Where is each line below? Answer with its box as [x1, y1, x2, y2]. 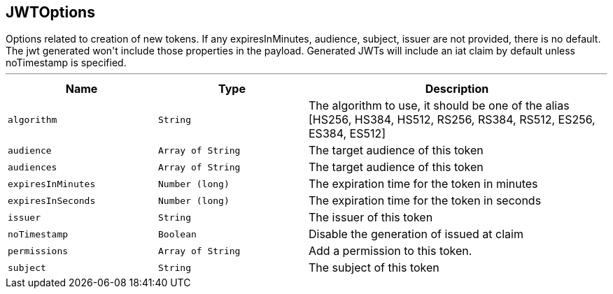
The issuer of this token [309, 210, 433, 225]
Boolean [158, 228, 197, 240]
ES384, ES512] [309, 126, 386, 141]
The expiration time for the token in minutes [309, 177, 538, 191]
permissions [8, 245, 69, 256]
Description [425, 82, 489, 96]
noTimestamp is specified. [6, 57, 127, 69]
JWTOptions [6, 3, 95, 21]
